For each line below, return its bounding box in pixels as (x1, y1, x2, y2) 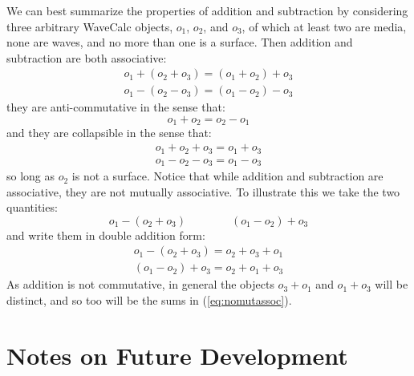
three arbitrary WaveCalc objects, (6, 18, 173, 34)
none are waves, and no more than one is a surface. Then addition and (6, 34, 353, 51)
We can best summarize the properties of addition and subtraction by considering (6, 2, 408, 18)
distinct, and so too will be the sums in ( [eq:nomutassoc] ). (6, 292, 292, 309)
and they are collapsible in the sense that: (6, 124, 212, 141)
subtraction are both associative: (6, 49, 167, 66)
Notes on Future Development (6, 338, 348, 371)
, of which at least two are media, (241, 18, 407, 34)
